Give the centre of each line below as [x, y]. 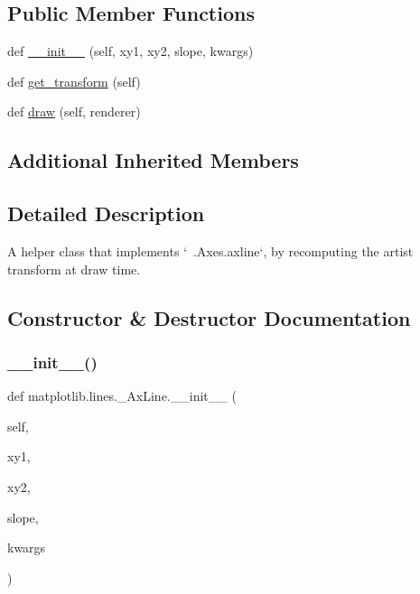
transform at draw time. [74, 269]
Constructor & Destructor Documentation [209, 317]
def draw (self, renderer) [74, 111]
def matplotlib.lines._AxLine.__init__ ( [122, 396]
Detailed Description [106, 213]
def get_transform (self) [74, 81]
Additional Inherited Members [153, 160]
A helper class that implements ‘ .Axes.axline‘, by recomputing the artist [210, 251]
